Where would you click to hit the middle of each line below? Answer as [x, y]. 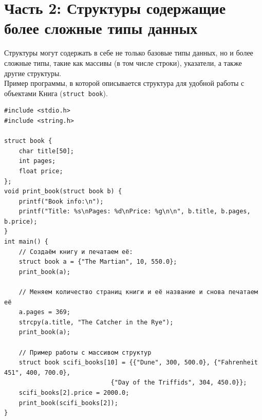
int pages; [37, 161]
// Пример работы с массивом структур [85, 352]
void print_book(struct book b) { [63, 191]
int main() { [26, 242]
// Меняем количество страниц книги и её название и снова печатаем [138, 292]
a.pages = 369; [44, 312]
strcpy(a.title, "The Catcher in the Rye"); [96, 322]
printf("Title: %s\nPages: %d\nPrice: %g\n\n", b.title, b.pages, [135, 212]
